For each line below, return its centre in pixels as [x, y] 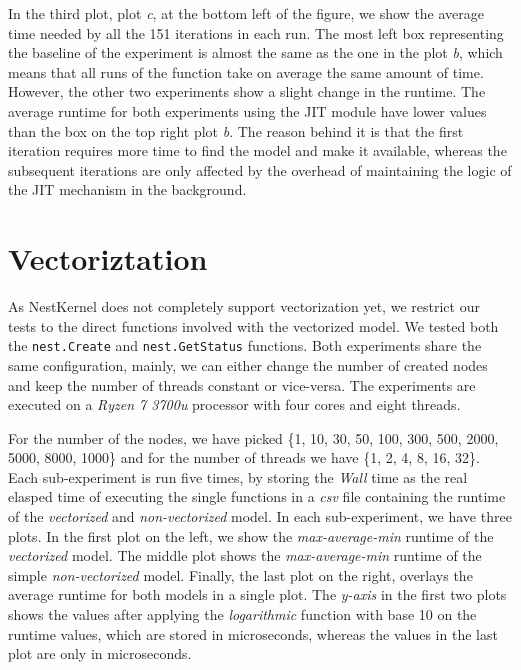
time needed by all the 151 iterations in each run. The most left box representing [256, 32]
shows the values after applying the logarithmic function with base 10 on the [242, 614]
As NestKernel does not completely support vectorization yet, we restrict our [244, 306]
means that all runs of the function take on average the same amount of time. [246, 71]
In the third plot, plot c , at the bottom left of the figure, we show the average [246, 13]
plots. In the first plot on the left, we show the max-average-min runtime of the [251, 535]
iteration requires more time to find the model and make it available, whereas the [257, 150]
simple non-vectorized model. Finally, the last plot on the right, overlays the [240, 574]
